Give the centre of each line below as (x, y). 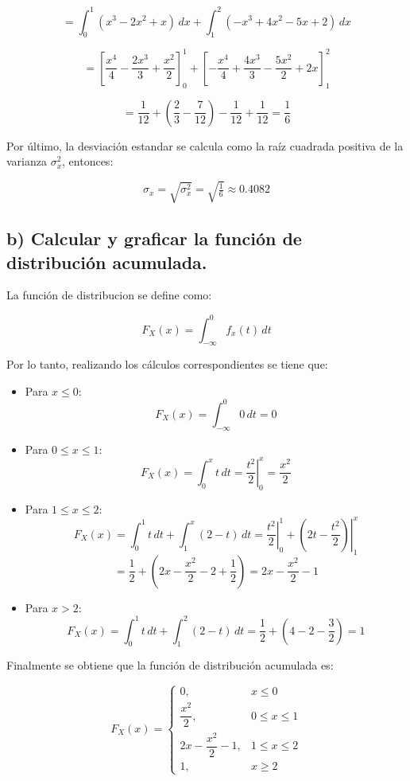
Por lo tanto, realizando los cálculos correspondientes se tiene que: (167, 364)
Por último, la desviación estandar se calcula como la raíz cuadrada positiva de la (205, 145)
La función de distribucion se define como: (109, 295)
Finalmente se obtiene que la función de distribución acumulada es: (170, 665)
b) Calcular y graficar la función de (154, 238)
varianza (27, 161)
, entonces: (88, 161)
